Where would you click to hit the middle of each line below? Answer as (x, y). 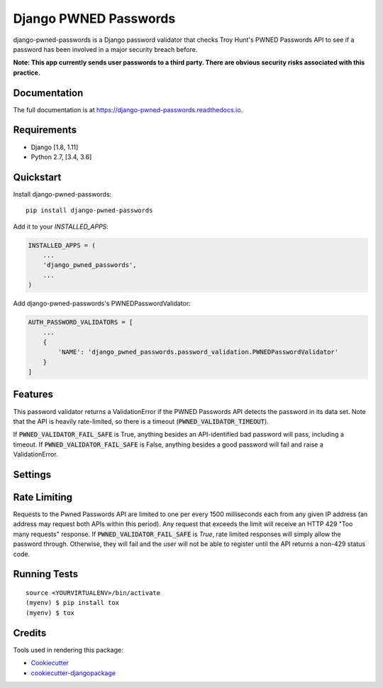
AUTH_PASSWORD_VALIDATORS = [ (81, 322)
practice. (27, 72)
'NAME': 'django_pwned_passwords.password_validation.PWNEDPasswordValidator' (198, 352)
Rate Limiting (43, 497)
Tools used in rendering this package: (68, 650)
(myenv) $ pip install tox (73, 603)
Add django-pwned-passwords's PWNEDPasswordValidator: (102, 304)
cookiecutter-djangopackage (73, 673)
